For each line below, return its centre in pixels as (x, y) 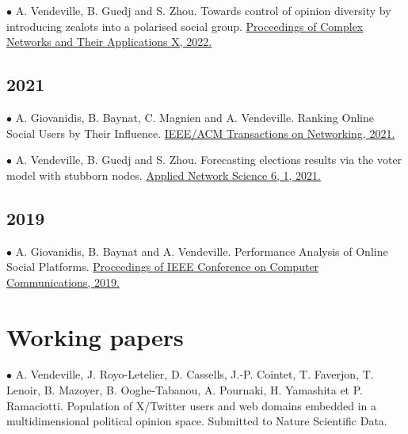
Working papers (95, 336)
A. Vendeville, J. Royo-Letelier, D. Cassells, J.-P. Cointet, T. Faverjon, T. (194, 374)
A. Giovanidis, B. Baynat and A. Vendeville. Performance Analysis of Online (202, 251)
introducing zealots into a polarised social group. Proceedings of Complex (185, 26)
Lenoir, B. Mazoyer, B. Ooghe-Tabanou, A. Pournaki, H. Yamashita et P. (185, 390)
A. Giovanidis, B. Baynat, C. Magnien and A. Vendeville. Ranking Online (194, 117)
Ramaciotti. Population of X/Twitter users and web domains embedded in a (191, 405)
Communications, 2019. (63, 282)
